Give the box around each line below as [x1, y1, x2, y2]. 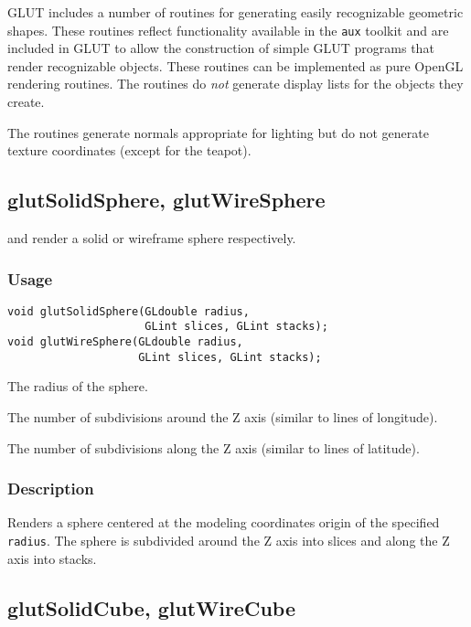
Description [7, 477, 94, 500]
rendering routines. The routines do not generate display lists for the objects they [7, 74, 464, 93]
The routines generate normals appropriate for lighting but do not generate [7, 122, 429, 142]
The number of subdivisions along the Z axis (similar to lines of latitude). [7, 438, 420, 457]
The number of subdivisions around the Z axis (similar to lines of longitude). [7, 408, 438, 427]
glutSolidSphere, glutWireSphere [7, 186, 326, 214]
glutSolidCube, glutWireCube [7, 593, 295, 622]
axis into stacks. [7, 548, 97, 568]
